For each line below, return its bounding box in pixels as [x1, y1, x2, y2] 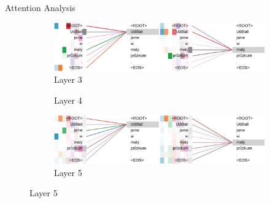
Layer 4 [54, 94, 82, 107]
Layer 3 [54, 73, 82, 86]
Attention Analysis [5, 1, 75, 13]
